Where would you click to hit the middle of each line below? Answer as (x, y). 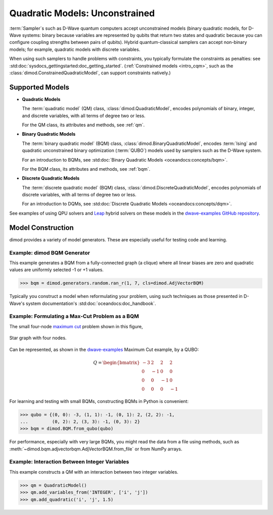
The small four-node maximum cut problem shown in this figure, (76, 326)
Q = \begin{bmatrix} (117, 363)
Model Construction (42, 227)
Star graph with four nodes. (38, 338)
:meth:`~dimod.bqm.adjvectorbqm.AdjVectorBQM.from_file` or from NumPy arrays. (96, 449)
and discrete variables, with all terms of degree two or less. (84, 116)
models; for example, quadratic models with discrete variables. (75, 49)
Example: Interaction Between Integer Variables (69, 462)
